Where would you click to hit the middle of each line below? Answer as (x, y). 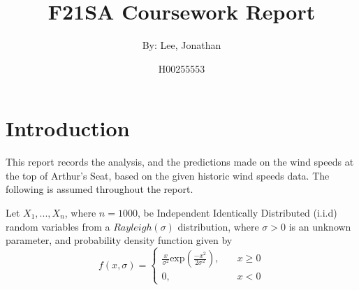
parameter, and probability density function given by (119, 240)
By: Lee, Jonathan (182, 45)
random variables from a (58, 226)
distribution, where (218, 226)
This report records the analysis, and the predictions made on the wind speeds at (180, 162)
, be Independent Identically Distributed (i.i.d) (237, 213)
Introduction (68, 128)
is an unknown (320, 226)
